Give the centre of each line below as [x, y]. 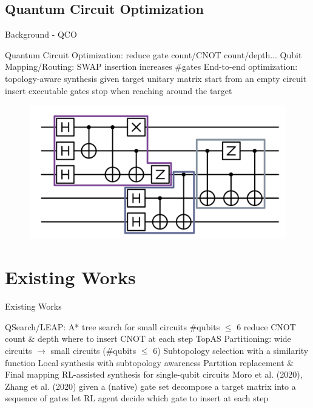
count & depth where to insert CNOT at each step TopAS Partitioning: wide [148, 338]
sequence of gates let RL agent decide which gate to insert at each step [137, 398]
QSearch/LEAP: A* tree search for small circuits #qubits [113, 326]
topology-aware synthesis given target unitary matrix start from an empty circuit [156, 78]
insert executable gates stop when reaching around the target [119, 90]
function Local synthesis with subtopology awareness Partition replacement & [150, 362]
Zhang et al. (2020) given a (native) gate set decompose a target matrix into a [150, 386]
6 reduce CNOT [266, 326]
